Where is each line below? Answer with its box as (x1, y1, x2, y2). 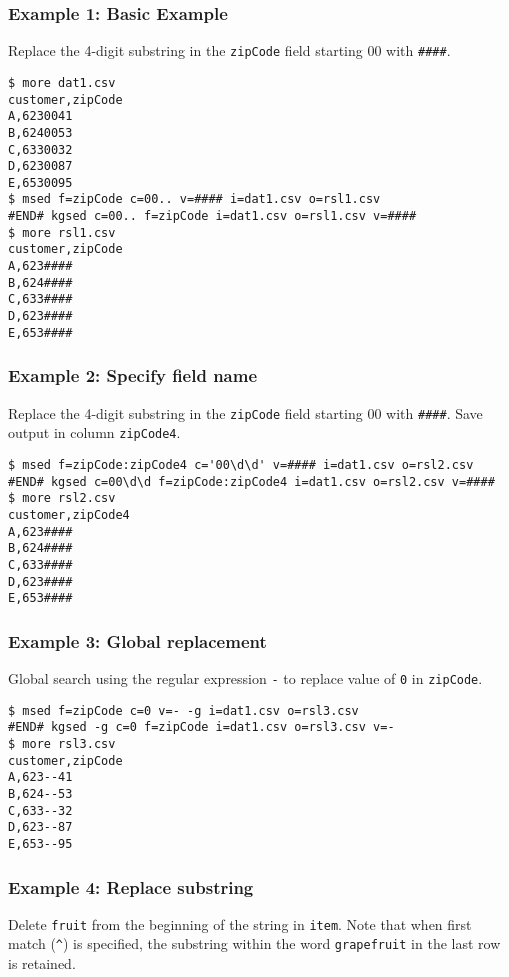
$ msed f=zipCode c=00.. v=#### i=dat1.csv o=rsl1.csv (8, 192, 381, 207)
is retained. (8, 953, 76, 974)
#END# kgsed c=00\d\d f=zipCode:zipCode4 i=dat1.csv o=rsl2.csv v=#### (8, 474, 495, 489)
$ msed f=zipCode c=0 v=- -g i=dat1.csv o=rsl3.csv (8, 703, 359, 718)
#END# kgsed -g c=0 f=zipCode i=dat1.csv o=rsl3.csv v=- (8, 720, 395, 735)
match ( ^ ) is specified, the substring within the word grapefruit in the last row (8, 933, 501, 954)
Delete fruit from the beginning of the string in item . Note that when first (8, 913, 472, 934)
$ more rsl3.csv (8, 737, 116, 751)
